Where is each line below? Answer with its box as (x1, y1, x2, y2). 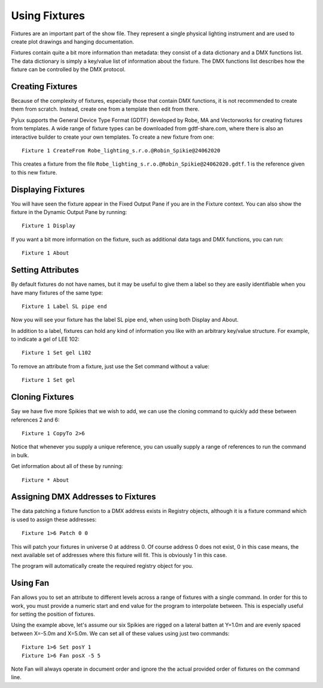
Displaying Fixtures (11, 184, 85, 194)
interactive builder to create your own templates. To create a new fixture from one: (11, 133, 215, 140)
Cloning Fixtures (11, 392, 74, 402)
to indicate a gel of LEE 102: (11, 335, 80, 343)
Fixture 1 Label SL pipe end (22, 302, 107, 310)
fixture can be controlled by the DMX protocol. (11, 66, 126, 73)
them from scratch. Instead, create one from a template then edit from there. (11, 105, 200, 113)
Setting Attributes (11, 265, 80, 275)
